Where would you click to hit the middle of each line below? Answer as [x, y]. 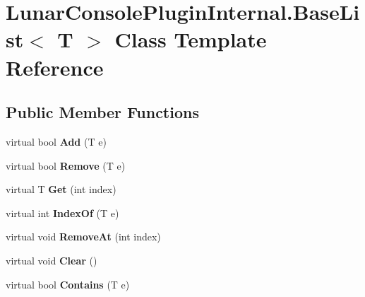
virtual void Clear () [52, 260]
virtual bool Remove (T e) [66, 165]
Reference [55, 67]
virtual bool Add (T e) [56, 141]
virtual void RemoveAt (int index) [83, 237]
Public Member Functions [102, 112]
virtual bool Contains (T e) [68, 284]
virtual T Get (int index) [61, 189]
